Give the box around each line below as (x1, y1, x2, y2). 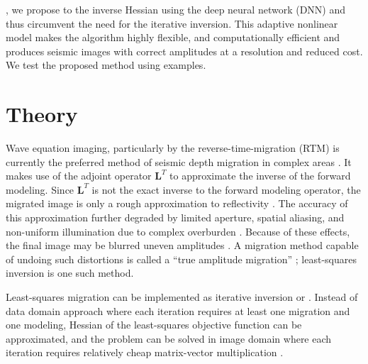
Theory (6, 99, 78, 128)
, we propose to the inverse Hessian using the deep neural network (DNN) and (6, 2, 346, 16)
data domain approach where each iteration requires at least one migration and (6, 303, 350, 318)
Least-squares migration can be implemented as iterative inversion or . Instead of (6, 289, 358, 304)
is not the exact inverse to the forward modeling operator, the (91, 182, 361, 197)
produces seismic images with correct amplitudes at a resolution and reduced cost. (6, 43, 363, 58)
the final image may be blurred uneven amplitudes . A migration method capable (6, 238, 359, 253)
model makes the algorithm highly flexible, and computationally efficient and (6, 30, 340, 45)
